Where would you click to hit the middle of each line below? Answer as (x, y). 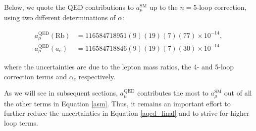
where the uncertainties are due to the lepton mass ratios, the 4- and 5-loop (119, 67)
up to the (163, 7)
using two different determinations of (60, 17)
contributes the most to (173, 93)
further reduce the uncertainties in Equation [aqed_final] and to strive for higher (127, 113)
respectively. (97, 76)
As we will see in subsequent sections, (61, 93)
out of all (238, 93)
